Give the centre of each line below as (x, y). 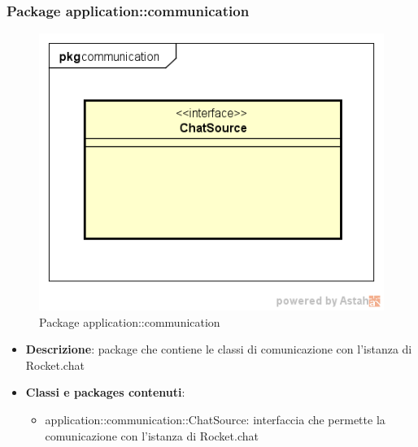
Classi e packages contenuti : (105, 392)
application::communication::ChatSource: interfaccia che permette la (215, 420)
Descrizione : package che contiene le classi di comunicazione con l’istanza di (219, 349)
